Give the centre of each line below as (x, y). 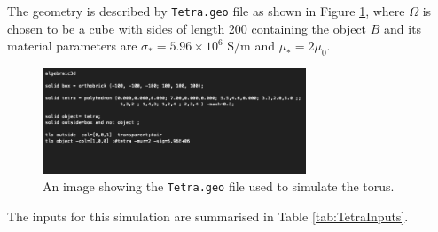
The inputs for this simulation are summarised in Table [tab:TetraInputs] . (208, 216)
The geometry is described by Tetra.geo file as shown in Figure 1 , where (206, 11)
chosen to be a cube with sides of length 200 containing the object (187, 28)
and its (403, 28)
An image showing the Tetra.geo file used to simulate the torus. (219, 186)
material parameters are (72, 46)
